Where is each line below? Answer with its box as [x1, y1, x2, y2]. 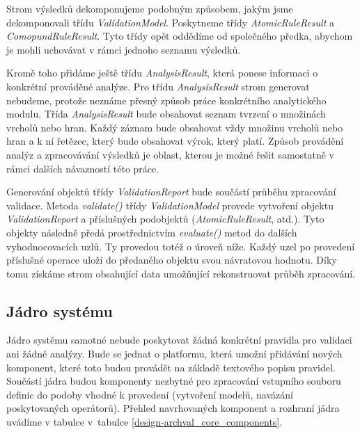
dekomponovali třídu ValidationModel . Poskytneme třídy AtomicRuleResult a [6, 15, 334, 29]
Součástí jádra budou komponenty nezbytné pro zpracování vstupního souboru [6, 373, 341, 388]
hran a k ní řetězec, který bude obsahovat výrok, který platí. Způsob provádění [6, 134, 344, 148]
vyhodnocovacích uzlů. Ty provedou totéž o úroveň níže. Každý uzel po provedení [6, 239, 355, 253]
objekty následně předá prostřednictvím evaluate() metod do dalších [6, 225, 297, 239]
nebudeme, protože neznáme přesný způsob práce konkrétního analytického [6, 93, 327, 107]
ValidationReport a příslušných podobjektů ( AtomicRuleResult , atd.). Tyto [6, 211, 324, 226]
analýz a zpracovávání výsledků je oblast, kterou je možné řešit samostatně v [6, 147, 335, 161]
